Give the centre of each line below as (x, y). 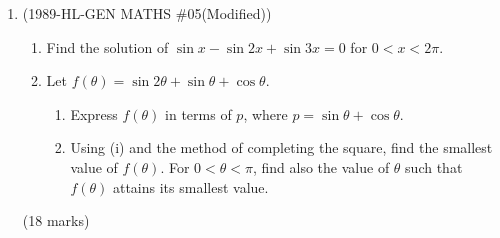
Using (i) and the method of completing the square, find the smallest (281, 147)
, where (265, 113)
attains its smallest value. (190, 186)
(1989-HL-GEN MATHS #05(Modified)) (147, 13)
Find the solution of (107, 46)
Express (94, 113)
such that (434, 166)
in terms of (198, 113)
